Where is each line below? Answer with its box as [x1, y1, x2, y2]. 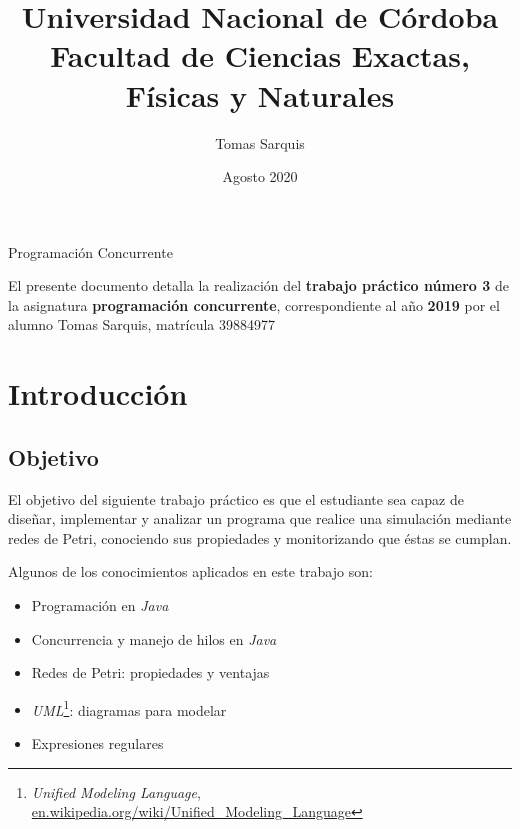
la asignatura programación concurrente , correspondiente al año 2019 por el [8, 294, 500, 315]
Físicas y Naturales [125, 74, 395, 115]
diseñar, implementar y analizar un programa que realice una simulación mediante [8, 508, 512, 529]
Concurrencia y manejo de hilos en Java [31, 628, 277, 649]
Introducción [8, 373, 188, 414]
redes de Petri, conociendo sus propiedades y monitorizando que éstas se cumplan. [8, 527, 512, 548]
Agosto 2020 [222, 166, 298, 187]
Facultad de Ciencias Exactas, [50, 35, 470, 76]
